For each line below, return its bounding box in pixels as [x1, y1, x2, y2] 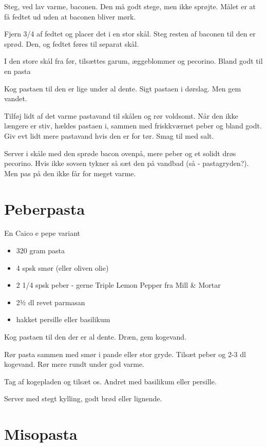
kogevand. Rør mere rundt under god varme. [4, 359, 145, 369]
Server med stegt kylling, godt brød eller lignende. [4, 393, 162, 404]
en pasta [4, 65, 31, 76]
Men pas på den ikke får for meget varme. [4, 167, 136, 178]
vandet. [4, 93, 27, 104]
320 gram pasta [16, 245, 65, 256]
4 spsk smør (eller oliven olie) [16, 262, 109, 273]
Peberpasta [4, 198, 85, 219]
